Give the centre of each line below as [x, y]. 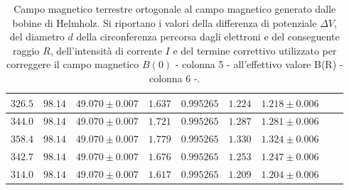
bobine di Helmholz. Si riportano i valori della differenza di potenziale [165, 22]
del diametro [37, 37]
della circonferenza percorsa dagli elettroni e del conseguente [208, 37]
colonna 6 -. [174, 78]
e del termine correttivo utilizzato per [255, 50]
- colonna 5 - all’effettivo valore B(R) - [259, 64]
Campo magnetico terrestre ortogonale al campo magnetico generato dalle [175, 9]
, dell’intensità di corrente [106, 50]
